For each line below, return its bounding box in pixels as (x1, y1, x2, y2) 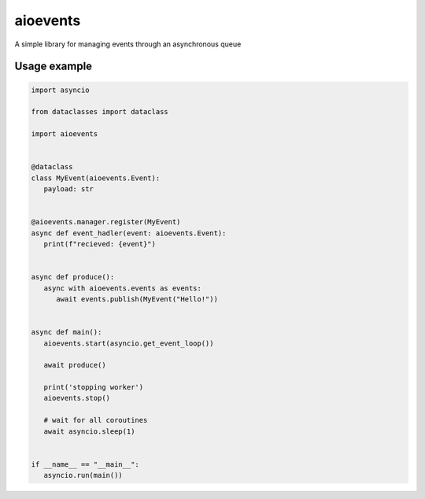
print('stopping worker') (43, 383, 144, 392)
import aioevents (31, 130, 98, 139)
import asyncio (31, 85, 90, 94)
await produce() (43, 360, 106, 370)
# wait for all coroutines (43, 416, 148, 425)
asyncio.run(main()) (43, 471, 124, 480)
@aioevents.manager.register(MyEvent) (31, 217, 181, 227)
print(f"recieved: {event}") (43, 240, 157, 249)
